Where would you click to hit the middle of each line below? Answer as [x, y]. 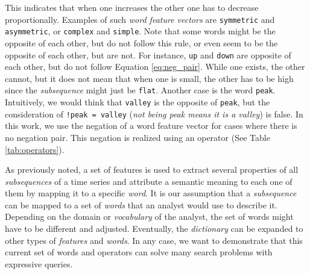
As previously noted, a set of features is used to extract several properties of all [152, 170]
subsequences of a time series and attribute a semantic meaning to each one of [149, 181]
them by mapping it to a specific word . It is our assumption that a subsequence [151, 193]
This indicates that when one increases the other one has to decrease [132, 7]
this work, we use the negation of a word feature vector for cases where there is [151, 126]
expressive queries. [39, 263]
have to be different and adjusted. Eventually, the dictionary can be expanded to [154, 229]
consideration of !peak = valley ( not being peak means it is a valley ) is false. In [154, 114]
